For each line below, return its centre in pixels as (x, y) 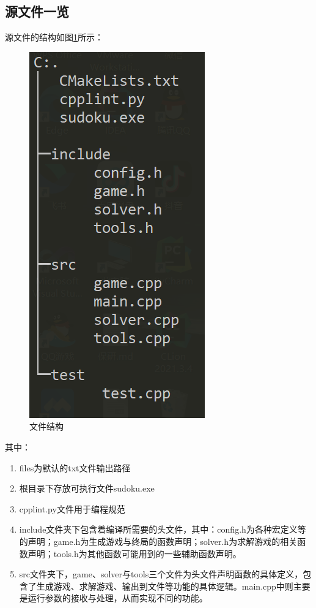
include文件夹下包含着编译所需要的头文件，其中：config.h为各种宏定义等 (163, 529)
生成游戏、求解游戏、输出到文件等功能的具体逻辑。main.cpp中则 (165, 586)
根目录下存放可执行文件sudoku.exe (87, 488)
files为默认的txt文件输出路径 (75, 467)
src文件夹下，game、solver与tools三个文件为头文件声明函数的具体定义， (161, 574)
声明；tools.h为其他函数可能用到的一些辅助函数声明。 (134, 553)
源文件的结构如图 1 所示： (54, 37)
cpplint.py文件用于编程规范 (72, 508)
